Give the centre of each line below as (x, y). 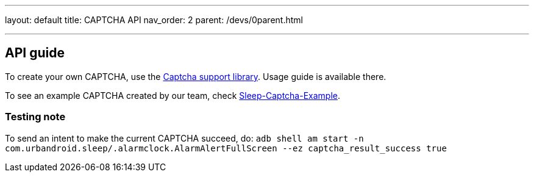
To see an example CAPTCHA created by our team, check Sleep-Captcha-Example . (173, 95)
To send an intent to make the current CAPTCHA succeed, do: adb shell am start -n (184, 138)
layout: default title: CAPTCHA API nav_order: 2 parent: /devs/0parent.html (154, 20)
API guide (35, 53)
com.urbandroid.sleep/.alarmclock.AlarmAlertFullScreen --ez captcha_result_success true (226, 148)
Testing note (35, 117)
